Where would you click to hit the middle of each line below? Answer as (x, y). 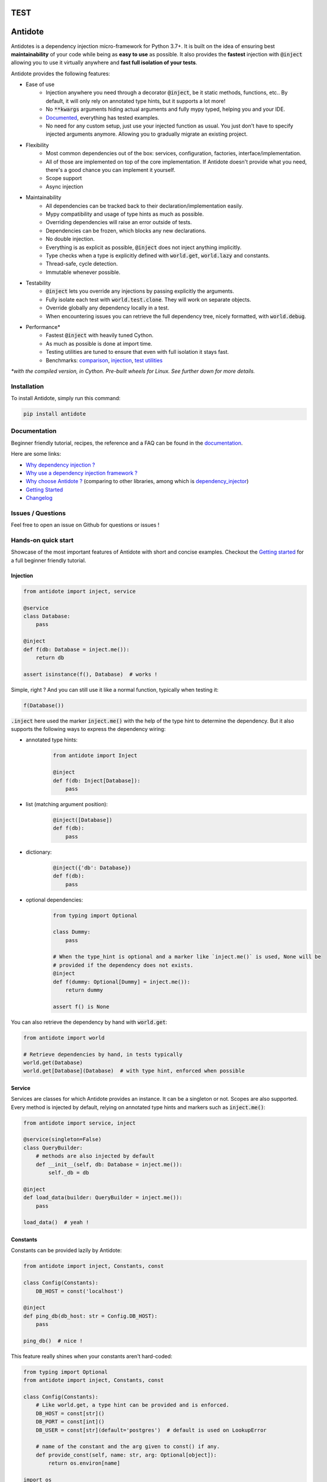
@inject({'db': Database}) (92, 868)
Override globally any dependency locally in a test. (108, 308)
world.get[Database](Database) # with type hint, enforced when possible (134, 1071)
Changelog (39, 498)
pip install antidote (55, 414)
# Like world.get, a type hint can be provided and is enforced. (132, 1405)
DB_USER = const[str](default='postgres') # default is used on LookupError (151, 1430)
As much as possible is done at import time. (99, 343)
